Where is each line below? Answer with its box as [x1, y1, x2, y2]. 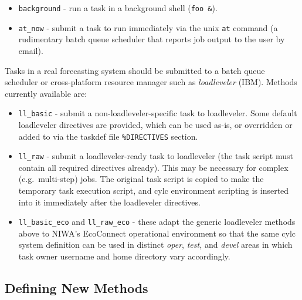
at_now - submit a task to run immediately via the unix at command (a [18, 21, 278, 33]
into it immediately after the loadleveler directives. [18, 195, 201, 208]
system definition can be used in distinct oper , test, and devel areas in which [18, 238, 293, 251]
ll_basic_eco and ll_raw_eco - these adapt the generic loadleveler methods [18, 215, 296, 228]
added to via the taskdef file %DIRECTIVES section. [18, 130, 198, 142]
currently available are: [5, 87, 87, 99]
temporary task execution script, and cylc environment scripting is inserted [18, 184, 289, 197]
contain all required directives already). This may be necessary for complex [18, 161, 289, 173]
